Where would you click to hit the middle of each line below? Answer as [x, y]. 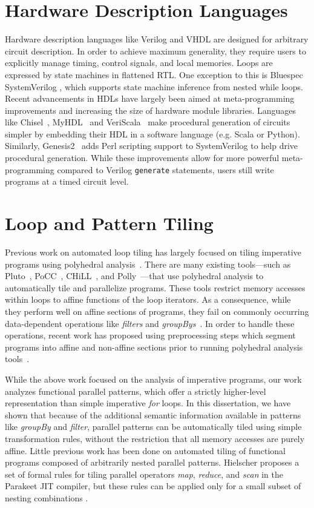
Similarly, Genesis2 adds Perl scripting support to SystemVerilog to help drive [152, 146]
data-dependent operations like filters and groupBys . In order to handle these [150, 323]
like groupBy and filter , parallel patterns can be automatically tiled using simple [153, 427]
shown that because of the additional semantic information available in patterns [153, 414]
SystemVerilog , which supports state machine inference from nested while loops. [154, 86]
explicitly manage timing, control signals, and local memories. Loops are [139, 63]
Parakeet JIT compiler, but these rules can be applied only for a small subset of [153, 486]
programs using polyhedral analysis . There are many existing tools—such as [148, 264]
